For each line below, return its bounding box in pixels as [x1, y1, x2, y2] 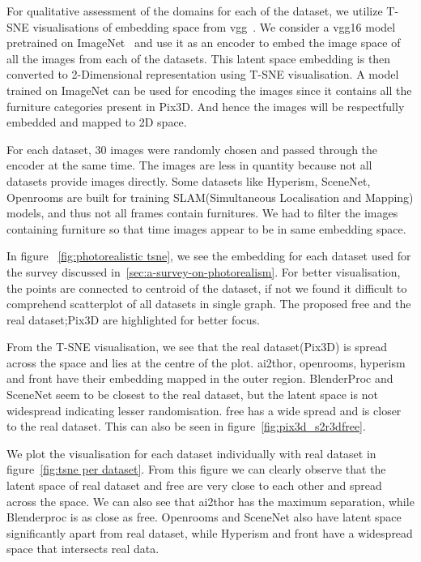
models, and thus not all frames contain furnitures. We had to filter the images [6, 204, 398, 221]
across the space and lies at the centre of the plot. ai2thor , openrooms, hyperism [6, 354, 406, 371]
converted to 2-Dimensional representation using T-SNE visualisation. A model [6, 66, 399, 83]
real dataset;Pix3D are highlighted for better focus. [6, 311, 261, 328]
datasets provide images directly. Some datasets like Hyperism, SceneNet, [6, 172, 371, 189]
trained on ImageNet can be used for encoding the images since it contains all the [6, 81, 412, 98]
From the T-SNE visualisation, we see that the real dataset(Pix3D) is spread [6, 338, 387, 355]
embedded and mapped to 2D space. [6, 114, 187, 131]
